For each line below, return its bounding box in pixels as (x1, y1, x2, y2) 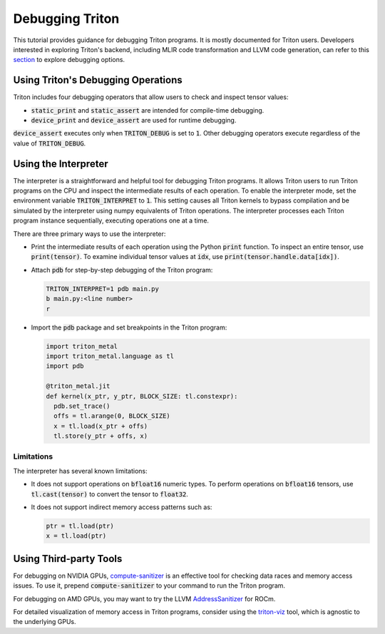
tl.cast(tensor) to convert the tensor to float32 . (31, 489, 189, 498)
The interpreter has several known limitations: (13, 466, 148, 475)
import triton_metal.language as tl (46, 352, 175, 360)
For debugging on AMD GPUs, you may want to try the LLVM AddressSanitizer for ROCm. (13, 594, 276, 603)
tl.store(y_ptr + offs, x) (53, 432, 148, 440)
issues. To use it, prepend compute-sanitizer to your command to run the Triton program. (13, 581, 285, 590)
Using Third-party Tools (13, 553, 123, 565)
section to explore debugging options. (13, 56, 125, 64)
